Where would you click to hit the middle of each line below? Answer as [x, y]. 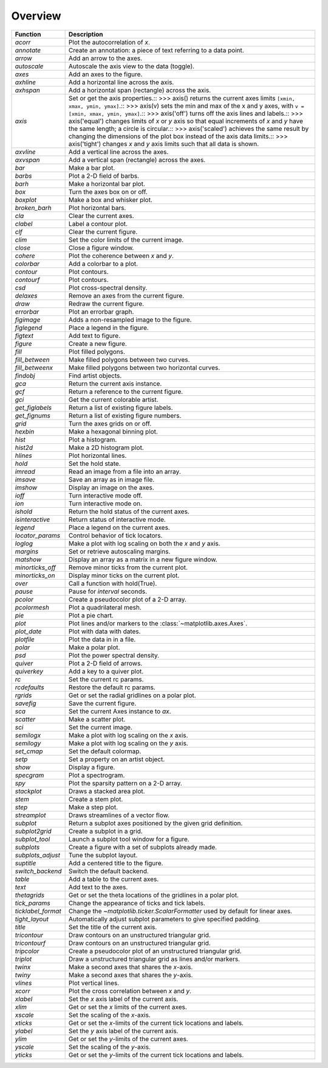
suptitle [26, 863]
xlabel [24, 999]
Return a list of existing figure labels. [121, 407]
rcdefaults [30, 687]
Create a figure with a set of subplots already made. [143, 847]
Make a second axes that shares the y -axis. [131, 975]
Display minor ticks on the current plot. [124, 575]
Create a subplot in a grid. [105, 831]
